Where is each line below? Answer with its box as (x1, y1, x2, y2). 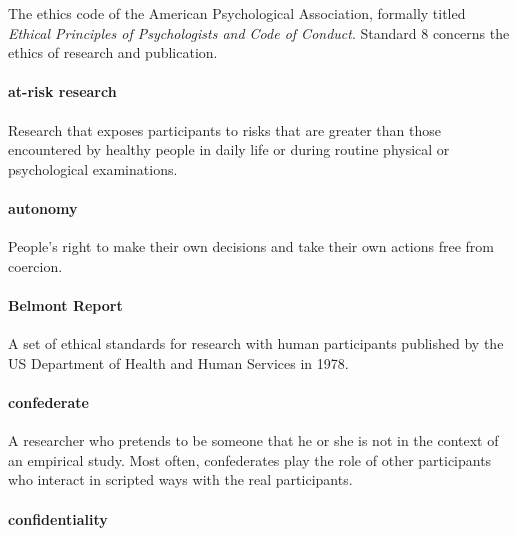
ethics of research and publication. (8, 42, 218, 63)
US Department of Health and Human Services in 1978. (8, 352, 349, 373)
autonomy (8, 197, 78, 218)
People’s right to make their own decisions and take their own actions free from (8, 236, 494, 257)
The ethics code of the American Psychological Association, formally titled (8, 3, 466, 23)
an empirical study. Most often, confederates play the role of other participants (8, 449, 492, 470)
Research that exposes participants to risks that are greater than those (8, 119, 441, 140)
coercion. (8, 255, 63, 276)
